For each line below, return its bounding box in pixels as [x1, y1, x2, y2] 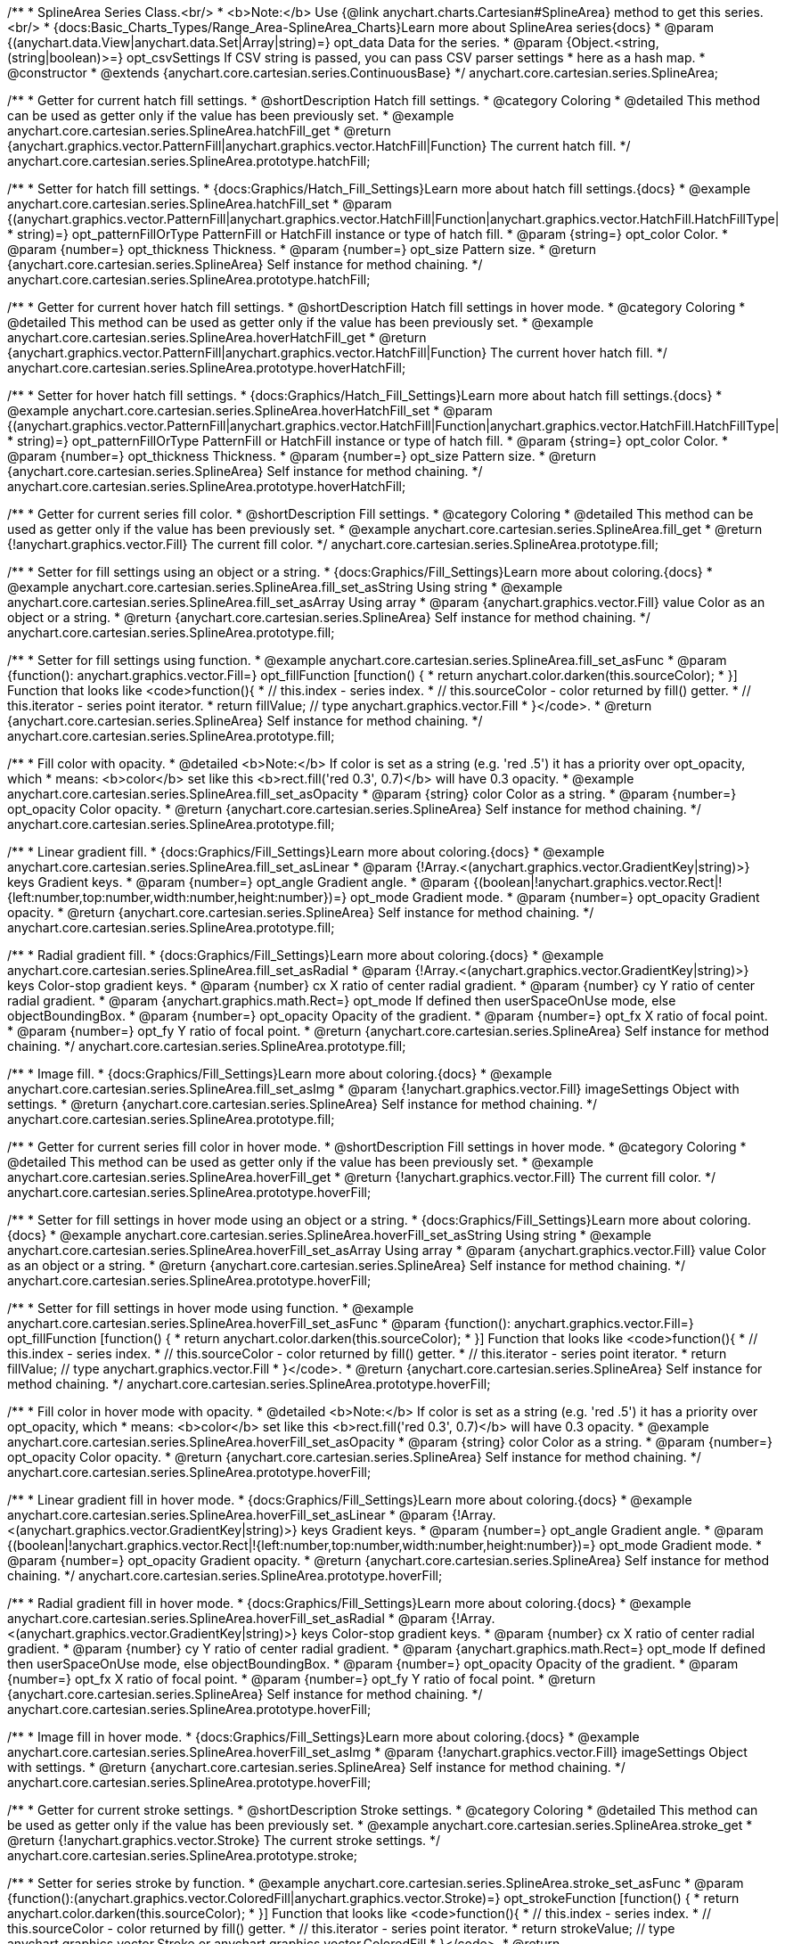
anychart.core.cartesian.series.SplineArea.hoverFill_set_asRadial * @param [7, 1611, 448, 1626]
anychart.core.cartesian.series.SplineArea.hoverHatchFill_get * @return [7, 330, 427, 345]
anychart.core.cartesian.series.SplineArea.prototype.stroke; [7, 1848, 358, 1863]
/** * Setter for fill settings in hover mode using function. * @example [7, 1300, 414, 1316]
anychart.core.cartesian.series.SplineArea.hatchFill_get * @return [7, 123, 391, 138]
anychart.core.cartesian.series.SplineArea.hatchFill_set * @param [7, 196, 392, 211]
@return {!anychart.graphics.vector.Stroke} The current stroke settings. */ [7, 1833, 441, 1848]
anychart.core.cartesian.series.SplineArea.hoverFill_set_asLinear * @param [7, 1507, 449, 1522]
